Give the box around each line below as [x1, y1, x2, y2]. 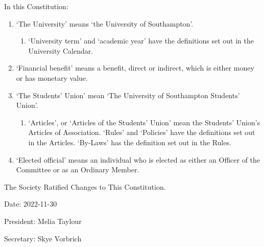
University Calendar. [28, 45, 93, 56]
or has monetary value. [16, 72, 88, 83]
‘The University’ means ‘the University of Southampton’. [16, 18, 194, 29]
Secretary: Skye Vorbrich [4, 233, 82, 243]
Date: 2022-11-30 [4, 198, 57, 209]
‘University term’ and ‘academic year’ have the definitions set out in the [28, 35, 254, 46]
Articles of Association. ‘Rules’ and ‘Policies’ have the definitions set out [28, 127, 255, 138]
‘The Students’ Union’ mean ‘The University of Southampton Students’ [16, 89, 240, 100]
